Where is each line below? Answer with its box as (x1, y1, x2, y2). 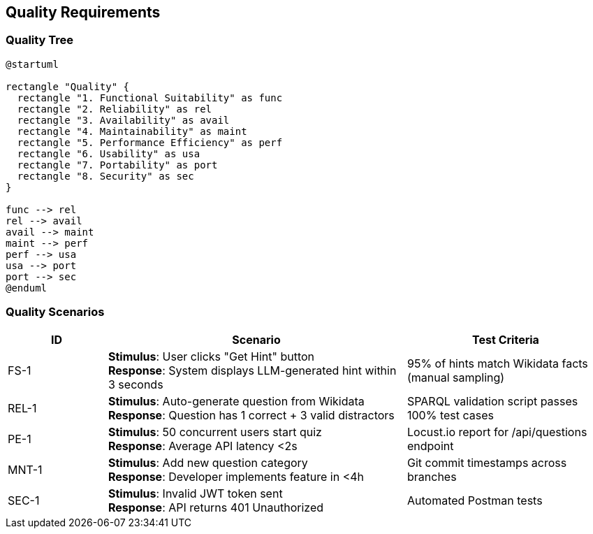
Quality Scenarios (6, 305, 105, 319)
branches (407, 469, 457, 484)
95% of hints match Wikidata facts (407, 356, 588, 370)
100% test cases (407, 407, 494, 422)
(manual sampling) (407, 370, 505, 384)
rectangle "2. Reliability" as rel (17, 103, 212, 115)
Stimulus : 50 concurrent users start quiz (108, 424, 322, 439)
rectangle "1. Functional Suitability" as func (17, 92, 283, 103)
